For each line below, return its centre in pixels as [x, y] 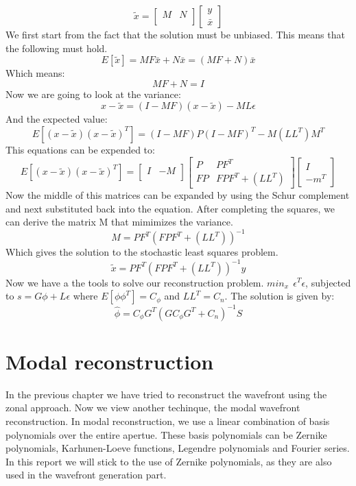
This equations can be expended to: [80, 149]
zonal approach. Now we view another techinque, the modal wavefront [153, 408]
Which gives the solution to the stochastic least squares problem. [142, 252]
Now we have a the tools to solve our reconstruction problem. [135, 282]
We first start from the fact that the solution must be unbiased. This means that [175, 34]
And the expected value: [57, 119]
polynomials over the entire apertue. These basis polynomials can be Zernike [166, 434]
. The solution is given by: [280, 296]
